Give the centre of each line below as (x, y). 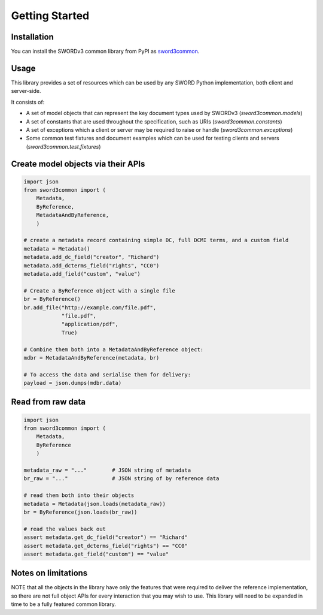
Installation (32, 37)
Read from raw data (48, 402)
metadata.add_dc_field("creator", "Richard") (92, 257)
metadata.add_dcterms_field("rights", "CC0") (92, 266)
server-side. (26, 91)
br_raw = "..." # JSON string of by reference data (121, 479)
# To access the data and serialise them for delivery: (107, 374)
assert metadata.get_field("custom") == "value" (96, 554)
